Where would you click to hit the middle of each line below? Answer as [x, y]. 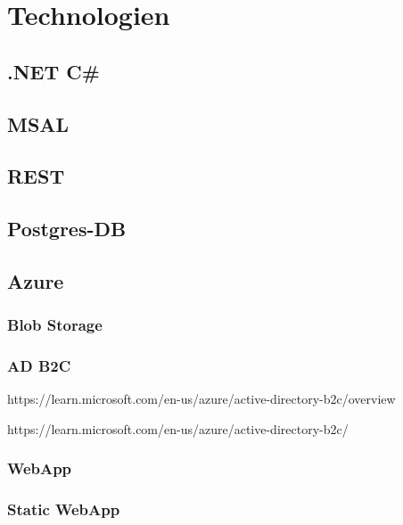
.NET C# [53, 71]
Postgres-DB [67, 229]
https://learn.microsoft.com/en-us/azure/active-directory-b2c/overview [201, 399]
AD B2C [39, 366]
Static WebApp [64, 509]
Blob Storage [55, 325]
